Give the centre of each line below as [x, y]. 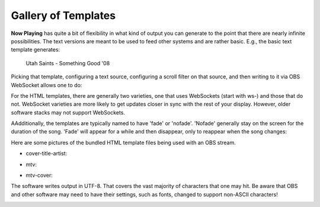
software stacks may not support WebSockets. [68, 112]
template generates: [36, 50]
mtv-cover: [39, 176]
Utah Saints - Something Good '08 [68, 63]
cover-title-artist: [47, 154]
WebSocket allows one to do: [47, 85]
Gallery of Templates [63, 15]
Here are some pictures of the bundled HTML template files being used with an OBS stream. [124, 142]
